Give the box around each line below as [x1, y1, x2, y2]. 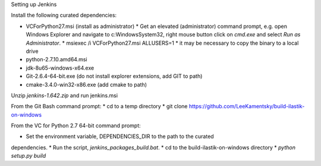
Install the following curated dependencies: [11, 12, 117, 19]
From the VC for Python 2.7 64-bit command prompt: [11, 122, 141, 129]
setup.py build [11, 152, 46, 159]
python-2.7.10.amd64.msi [26, 56, 87, 63]
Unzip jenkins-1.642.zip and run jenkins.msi [11, 92, 118, 99]
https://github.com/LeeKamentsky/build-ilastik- [188, 103, 305, 110]
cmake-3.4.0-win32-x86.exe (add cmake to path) [26, 81, 147, 88]
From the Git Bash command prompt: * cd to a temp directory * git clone [11, 103, 188, 110]
